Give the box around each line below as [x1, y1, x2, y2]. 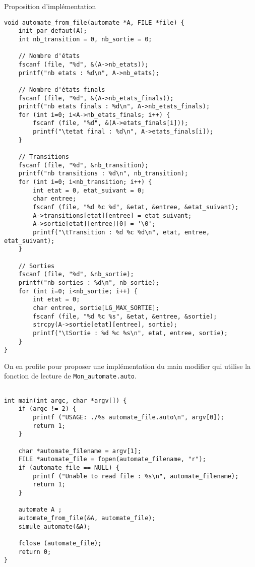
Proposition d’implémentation [4, 1, 96, 11]
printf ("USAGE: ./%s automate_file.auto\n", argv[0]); [33, 414, 224, 421]
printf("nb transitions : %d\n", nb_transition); [18, 170, 188, 177]
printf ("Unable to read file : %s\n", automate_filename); [33, 472, 239, 480]
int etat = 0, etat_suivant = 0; [33, 186, 145, 194]
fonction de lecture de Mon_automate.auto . [4, 370, 137, 381]
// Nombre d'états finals [18, 86, 105, 93]
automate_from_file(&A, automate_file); [18, 514, 156, 522]
